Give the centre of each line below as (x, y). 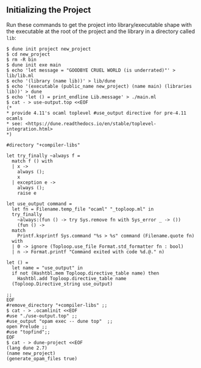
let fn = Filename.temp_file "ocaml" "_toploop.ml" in (83, 209)
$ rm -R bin (21, 60)
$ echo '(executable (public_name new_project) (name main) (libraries (99, 86)
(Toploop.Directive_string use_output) (62, 284)
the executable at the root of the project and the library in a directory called (100, 31)
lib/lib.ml (20, 76)
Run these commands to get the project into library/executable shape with (99, 24)
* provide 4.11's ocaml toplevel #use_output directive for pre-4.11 (97, 113)
